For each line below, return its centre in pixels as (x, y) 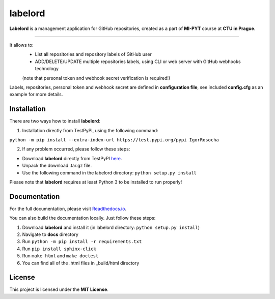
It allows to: (21, 45)
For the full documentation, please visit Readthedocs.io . (68, 208)
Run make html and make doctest (60, 256)
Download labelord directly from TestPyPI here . (72, 158)
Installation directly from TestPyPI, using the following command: (90, 130)
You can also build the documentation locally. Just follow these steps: (82, 218)
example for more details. (36, 95)
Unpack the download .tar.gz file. (57, 166)
